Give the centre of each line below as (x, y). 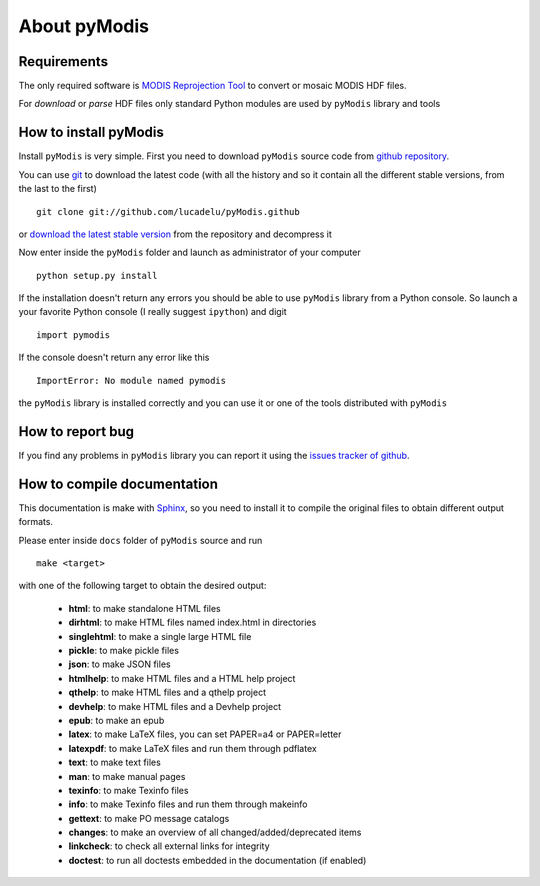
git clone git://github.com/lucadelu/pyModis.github (168, 211)
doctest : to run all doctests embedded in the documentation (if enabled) (217, 860)
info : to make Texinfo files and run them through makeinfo (188, 804)
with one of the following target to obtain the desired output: (142, 586)
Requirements (63, 61)
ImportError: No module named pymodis (131, 380)
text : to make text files (115, 762)
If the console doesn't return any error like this (114, 357)
